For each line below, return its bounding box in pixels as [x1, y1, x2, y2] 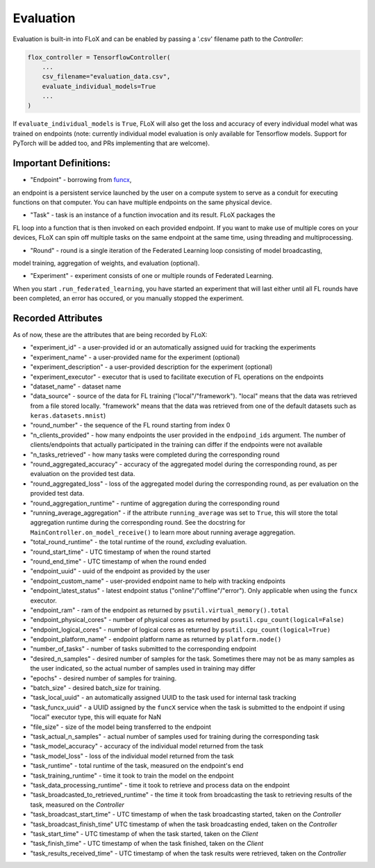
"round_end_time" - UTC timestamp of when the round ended [30, 557, 206, 566]
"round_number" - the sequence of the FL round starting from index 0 [30, 421, 231, 429]
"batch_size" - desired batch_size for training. [30, 684, 161, 692]
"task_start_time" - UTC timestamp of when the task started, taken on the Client [30, 829, 258, 837]
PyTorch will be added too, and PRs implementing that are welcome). [12, 139, 210, 147]
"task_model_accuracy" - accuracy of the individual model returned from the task [30, 742, 264, 751]
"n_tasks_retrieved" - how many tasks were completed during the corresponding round [30, 450, 281, 459]
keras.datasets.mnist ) [30, 411, 106, 420]
